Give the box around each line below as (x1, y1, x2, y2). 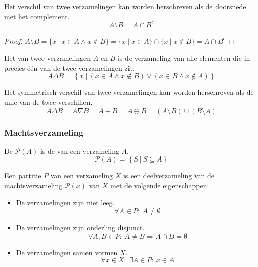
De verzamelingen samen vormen (16, 247, 118, 257)
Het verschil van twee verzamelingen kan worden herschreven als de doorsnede (4, 1, 246, 11)
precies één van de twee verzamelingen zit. (4, 62, 135, 73)
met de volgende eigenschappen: (110, 180, 209, 191)
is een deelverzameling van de (123, 170, 215, 181)
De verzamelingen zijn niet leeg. (16, 197, 115, 207)
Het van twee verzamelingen (4, 52, 91, 63)
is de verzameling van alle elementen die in (117, 52, 250, 63)
